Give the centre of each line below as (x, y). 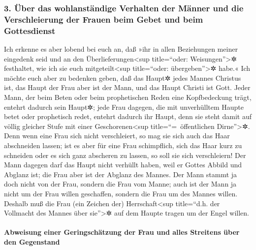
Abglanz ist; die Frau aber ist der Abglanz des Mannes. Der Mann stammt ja (121, 174)
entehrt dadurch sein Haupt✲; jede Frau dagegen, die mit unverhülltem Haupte (124, 107)
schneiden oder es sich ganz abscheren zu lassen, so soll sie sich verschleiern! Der (125, 155)
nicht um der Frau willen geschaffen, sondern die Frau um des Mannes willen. (121, 193)
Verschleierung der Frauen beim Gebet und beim (104, 19)
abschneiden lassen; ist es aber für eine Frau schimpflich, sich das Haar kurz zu (123, 145)
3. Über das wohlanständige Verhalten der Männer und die (124, 8)
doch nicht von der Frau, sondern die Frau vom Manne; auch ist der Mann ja (120, 184)
